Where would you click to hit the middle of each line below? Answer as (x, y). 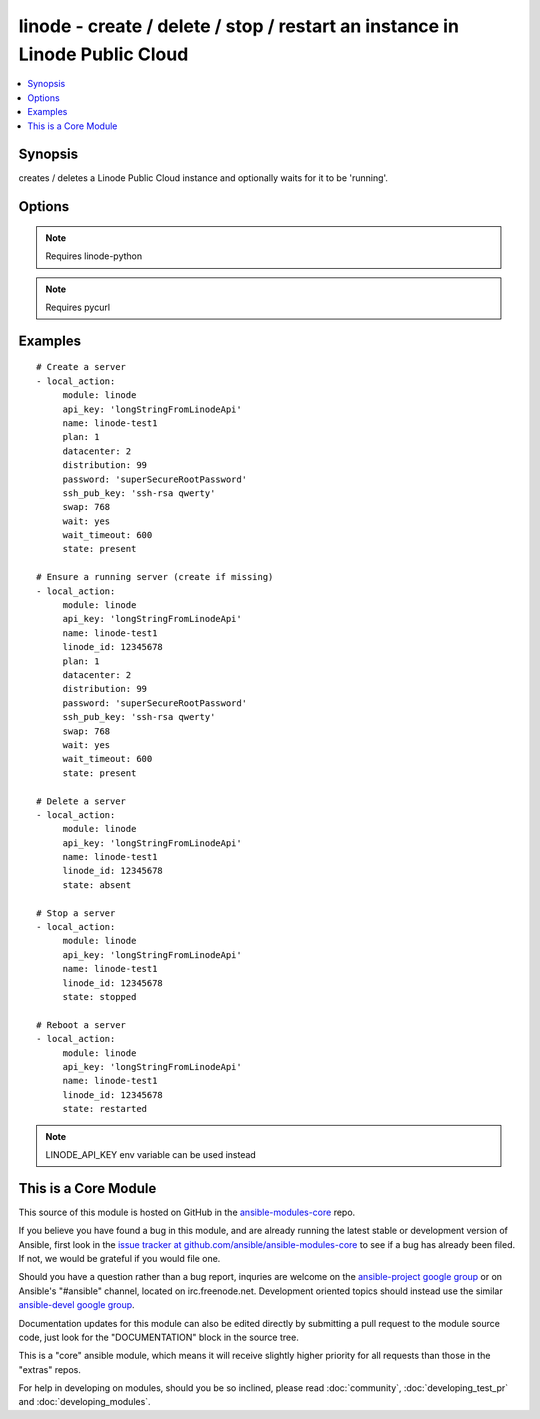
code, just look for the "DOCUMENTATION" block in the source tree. (158, 1337)
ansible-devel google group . (76, 1305)
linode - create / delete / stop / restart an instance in (239, 26)
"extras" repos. (50, 1369)
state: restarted (105, 1109)
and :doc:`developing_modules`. (84, 1402)
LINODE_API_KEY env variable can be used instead (151, 1154)
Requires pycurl (77, 307)
